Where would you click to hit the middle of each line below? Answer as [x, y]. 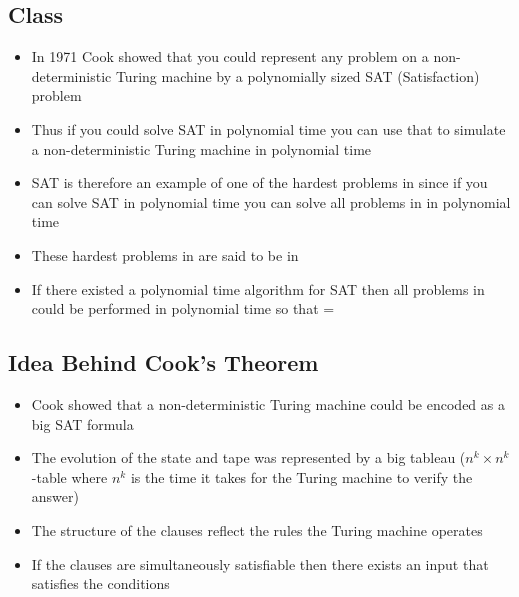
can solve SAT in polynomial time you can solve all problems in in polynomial [271, 201]
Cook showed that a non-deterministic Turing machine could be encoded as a [268, 403]
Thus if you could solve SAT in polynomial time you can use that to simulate [268, 128]
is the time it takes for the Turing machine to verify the [301, 476]
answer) [55, 496]
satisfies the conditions [100, 583]
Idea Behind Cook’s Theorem [163, 362]
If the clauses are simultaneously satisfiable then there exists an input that [260, 563]
